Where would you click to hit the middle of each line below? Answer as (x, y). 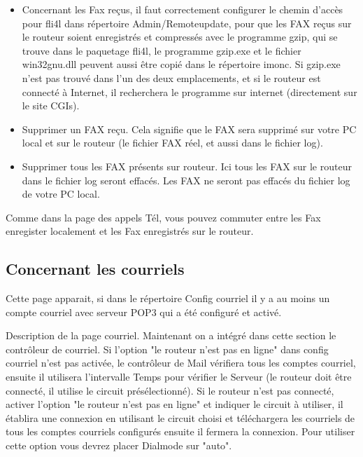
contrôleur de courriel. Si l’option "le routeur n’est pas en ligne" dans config (167, 349)
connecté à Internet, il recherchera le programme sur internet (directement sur (190, 91)
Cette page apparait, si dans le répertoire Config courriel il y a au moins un (168, 298)
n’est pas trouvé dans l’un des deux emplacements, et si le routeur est (171, 77)
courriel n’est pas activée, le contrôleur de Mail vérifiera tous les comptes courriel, (181, 363)
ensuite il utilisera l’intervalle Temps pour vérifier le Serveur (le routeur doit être (179, 377)
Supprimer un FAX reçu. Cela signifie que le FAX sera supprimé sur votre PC (189, 129)
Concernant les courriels (95, 269)
